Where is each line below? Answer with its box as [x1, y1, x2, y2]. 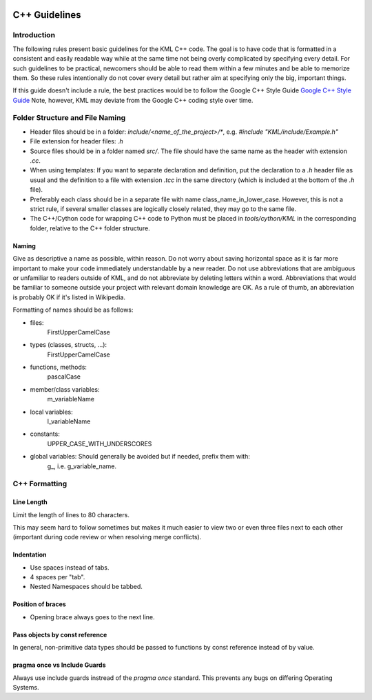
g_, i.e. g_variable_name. [47, 462, 117, 470]
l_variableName [47, 417, 91, 426]
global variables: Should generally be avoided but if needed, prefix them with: [30, 452, 251, 461]
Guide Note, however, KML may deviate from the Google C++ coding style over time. [12, 96, 254, 104]
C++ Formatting [12, 479, 68, 489]
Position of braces [12, 600, 67, 608]
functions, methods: [30, 363, 87, 372]
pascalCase [47, 372, 81, 381]
